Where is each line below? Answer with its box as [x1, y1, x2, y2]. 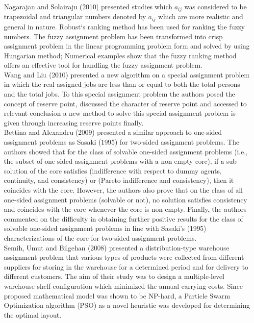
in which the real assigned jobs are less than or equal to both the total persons [4, 79, 240, 89]
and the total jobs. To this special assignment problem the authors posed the [4, 89, 235, 99]
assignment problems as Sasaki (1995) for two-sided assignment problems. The [4, 137, 239, 147]
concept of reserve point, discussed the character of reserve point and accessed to [4, 98, 247, 108]
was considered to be [184, 1, 247, 11]
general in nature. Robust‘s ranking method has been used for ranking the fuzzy [4, 21, 245, 31]
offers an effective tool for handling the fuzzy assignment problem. [4, 60, 203, 70]
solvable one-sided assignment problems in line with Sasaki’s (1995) [4, 223, 206, 233]
